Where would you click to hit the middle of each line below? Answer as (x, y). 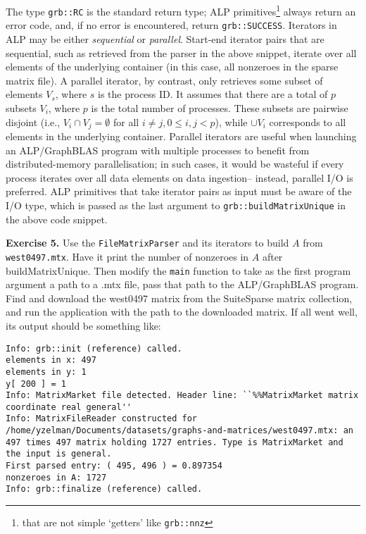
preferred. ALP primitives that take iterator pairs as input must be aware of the (179, 191)
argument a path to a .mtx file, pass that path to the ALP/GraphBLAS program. (182, 284)
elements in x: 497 (51, 360)
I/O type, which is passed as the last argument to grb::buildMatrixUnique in (176, 205)
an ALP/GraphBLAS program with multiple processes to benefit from (158, 150)
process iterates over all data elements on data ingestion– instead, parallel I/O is (179, 177)
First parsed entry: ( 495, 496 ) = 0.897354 (114, 466)
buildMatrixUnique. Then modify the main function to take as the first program (178, 270)
